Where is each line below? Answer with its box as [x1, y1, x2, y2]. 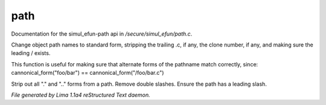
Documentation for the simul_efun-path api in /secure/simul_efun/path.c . [11, 30, 193, 37]
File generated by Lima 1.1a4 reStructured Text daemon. [11, 91, 150, 98]
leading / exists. [11, 49, 51, 57]
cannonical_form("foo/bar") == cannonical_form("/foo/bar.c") [11, 69, 164, 77]
